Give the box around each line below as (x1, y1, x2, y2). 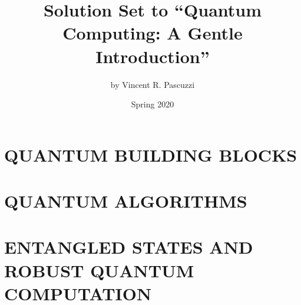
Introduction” (95, 44, 210, 68)
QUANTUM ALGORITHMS (4, 189, 247, 213)
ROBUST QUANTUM (4, 258, 194, 282)
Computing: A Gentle (62, 21, 243, 45)
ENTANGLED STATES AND (4, 235, 253, 259)
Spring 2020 (131, 98, 174, 110)
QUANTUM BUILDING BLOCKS (4, 142, 297, 166)
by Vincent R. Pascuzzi (110, 78, 195, 90)
